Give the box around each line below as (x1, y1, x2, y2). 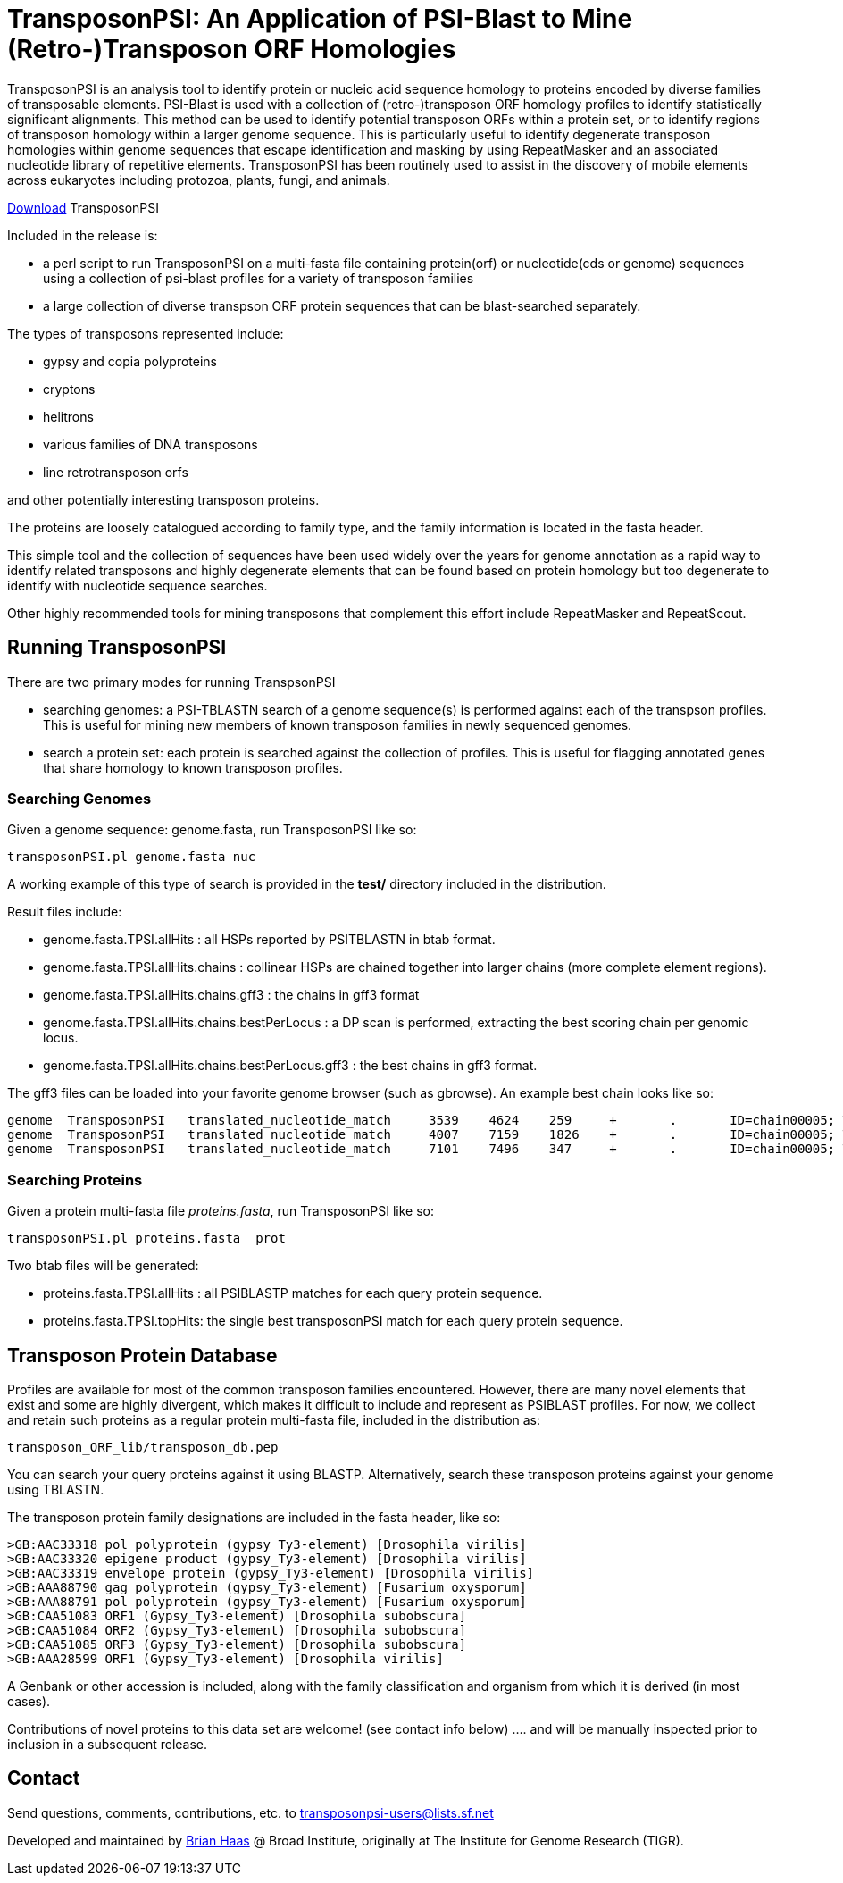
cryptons (43, 381, 96, 397)
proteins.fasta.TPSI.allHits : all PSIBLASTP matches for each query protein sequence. (43, 1285, 543, 1301)
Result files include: (7, 904, 122, 920)
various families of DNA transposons (43, 436, 258, 452)
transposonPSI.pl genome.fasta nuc (7, 849, 256, 865)
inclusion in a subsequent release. (7, 1736, 208, 1752)
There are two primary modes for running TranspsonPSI (7, 674, 336, 690)
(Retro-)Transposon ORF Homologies (7, 34, 456, 64)
